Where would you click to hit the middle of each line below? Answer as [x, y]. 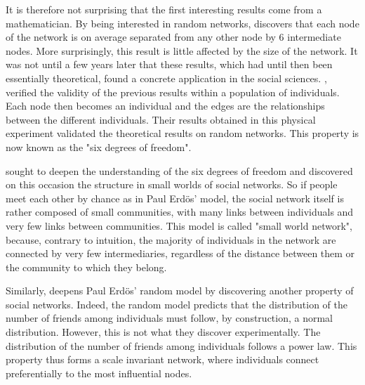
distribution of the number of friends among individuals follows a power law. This [181, 345]
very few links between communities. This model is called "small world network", [179, 225]
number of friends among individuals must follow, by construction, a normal [170, 318]
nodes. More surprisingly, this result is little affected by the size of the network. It [182, 50]
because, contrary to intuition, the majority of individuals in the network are [171, 239]
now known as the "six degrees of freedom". [99, 146]
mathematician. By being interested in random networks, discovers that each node [182, 23]
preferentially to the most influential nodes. [99, 373]
